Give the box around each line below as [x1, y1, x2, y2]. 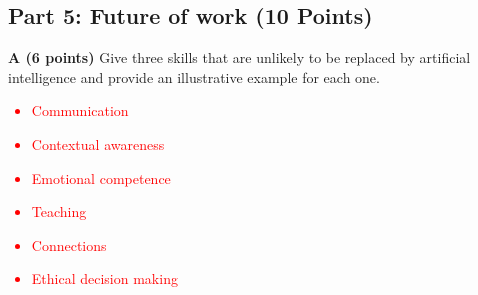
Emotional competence [31, 167, 171, 188]
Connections [31, 234, 107, 255]
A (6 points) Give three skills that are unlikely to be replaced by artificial [8, 47, 471, 68]
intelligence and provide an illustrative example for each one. [8, 66, 380, 87]
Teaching [31, 201, 87, 222]
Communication [31, 100, 129, 121]
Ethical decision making [31, 268, 178, 289]
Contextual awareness [31, 133, 165, 154]
